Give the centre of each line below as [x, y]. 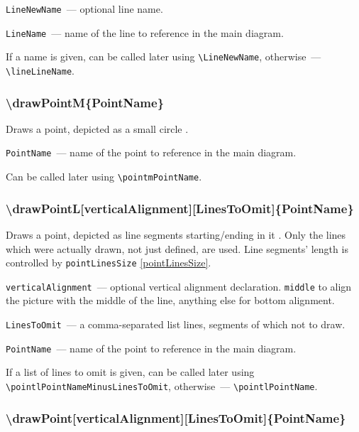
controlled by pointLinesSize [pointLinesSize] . [109, 263]
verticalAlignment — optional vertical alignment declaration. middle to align [179, 286]
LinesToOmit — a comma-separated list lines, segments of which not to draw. [176, 324]
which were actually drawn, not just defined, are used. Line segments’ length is [177, 248]
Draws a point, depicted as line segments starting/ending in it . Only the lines [176, 234]
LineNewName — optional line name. [84, 9]
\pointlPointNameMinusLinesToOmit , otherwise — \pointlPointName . [162, 385]
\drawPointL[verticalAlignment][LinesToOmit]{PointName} [180, 208]
